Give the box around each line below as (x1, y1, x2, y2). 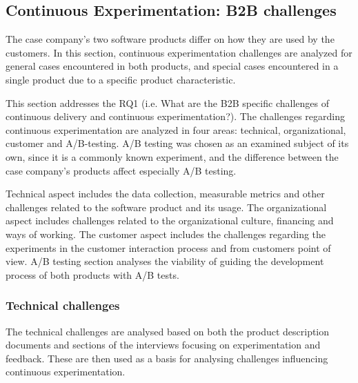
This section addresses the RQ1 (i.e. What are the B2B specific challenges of (6, 95, 329, 110)
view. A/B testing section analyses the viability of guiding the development (6, 254, 324, 268)
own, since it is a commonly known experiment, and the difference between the (6, 149, 339, 164)
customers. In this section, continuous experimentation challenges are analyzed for (6, 45, 352, 59)
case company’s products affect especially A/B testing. (6, 163, 237, 177)
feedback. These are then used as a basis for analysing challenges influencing (6, 351, 328, 365)
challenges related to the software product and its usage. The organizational (6, 199, 327, 214)
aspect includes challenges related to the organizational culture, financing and (6, 213, 334, 228)
